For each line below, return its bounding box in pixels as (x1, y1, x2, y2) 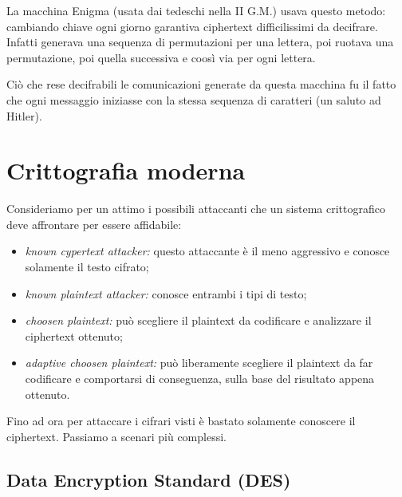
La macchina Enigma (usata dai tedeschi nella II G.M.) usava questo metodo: (6, 2, 386, 18)
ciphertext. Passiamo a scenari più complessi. (6, 428, 227, 444)
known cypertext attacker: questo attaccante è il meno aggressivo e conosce (25, 243, 390, 259)
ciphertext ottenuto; (25, 327, 123, 344)
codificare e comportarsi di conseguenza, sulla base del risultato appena (25, 370, 375, 387)
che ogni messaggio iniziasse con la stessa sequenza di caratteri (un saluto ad (6, 91, 381, 108)
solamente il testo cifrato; (25, 258, 149, 275)
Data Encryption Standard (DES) (6, 467, 291, 491)
